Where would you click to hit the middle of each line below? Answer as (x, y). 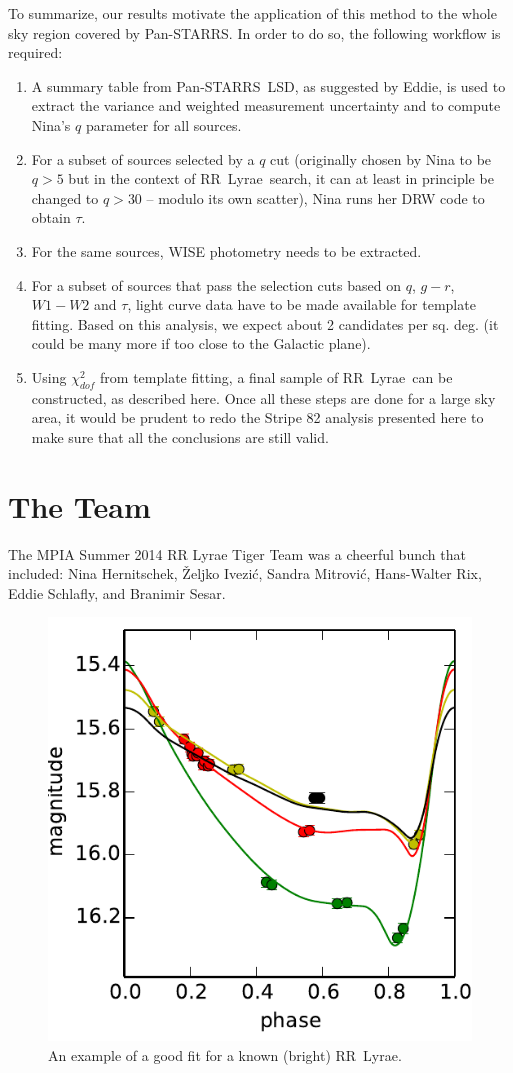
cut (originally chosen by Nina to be (381, 158)
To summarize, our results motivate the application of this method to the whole (252, 13)
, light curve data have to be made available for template (301, 304)
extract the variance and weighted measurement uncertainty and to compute (266, 105)
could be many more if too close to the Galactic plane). (201, 343)
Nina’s (51, 124)
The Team (79, 505)
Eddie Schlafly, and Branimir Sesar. (117, 592)
